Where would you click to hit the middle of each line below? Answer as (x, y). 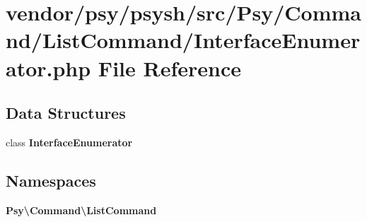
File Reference (169, 68)
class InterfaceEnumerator (69, 142)
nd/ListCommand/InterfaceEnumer (183, 40)
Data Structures (66, 113)
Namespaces (51, 180)
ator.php (48, 68)
